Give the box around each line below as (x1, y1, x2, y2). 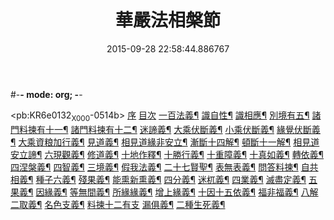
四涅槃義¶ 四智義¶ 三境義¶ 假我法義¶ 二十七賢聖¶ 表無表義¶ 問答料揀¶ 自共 (10, 161, 319, 173)
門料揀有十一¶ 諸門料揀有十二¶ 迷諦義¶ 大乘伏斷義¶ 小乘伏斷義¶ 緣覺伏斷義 (10, 123, 321, 135)
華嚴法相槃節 (114, 9, 221, 32)
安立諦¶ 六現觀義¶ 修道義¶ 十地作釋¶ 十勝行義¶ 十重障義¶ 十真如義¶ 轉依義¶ (10, 148, 325, 160)
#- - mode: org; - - (10, 88, 83, 100)
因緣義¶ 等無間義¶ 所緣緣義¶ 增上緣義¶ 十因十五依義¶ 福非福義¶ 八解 (35, 186, 319, 198)
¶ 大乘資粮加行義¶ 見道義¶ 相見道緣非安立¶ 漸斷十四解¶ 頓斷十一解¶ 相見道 (10, 136, 320, 148)
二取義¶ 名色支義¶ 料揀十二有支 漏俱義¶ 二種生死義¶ (10, 198, 226, 210)
